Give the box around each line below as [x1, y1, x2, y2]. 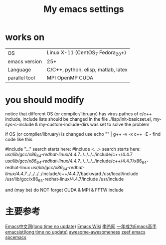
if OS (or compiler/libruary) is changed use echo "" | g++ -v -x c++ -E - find [5, 131, 161, 137]
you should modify [5, 94, 85, 106]
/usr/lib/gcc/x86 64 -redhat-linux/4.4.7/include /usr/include [5, 176, 124, 183]
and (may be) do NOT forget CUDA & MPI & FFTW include [5, 187, 124, 193]
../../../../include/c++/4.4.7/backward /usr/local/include [26, 171, 139, 177]
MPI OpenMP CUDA [46, 74, 94, 81]
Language [7, 66, 31, 73]
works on [5, 31, 45, 43]
